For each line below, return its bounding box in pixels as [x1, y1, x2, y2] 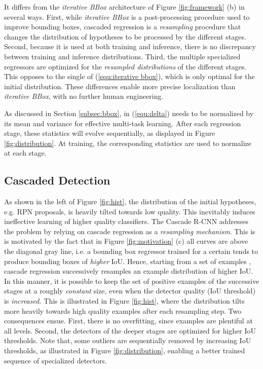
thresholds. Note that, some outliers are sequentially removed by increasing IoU [4, 335, 251, 346]
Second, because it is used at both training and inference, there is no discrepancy [4, 41, 256, 52]
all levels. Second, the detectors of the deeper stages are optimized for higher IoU [4, 325, 256, 336]
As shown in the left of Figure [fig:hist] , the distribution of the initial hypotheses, [4, 196, 256, 207]
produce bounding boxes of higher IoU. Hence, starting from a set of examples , [4, 255, 251, 266]
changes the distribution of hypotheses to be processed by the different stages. [4, 31, 246, 42]
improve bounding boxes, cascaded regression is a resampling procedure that [4, 21, 241, 32]
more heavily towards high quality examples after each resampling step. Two [4, 305, 242, 316]
